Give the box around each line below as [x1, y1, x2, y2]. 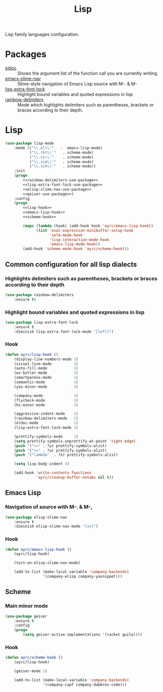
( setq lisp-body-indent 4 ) [14, 461, 70, 466]
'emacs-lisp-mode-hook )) [49, 242, 100, 247]
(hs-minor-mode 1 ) [14, 402, 79, 407]
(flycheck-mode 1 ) [14, 397, 79, 403]
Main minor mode [5, 602, 48, 609]
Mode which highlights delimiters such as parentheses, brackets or [17, 102, 154, 108]
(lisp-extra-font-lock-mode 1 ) [14, 425, 79, 430]
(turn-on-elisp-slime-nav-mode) [14, 560, 81, 565]
